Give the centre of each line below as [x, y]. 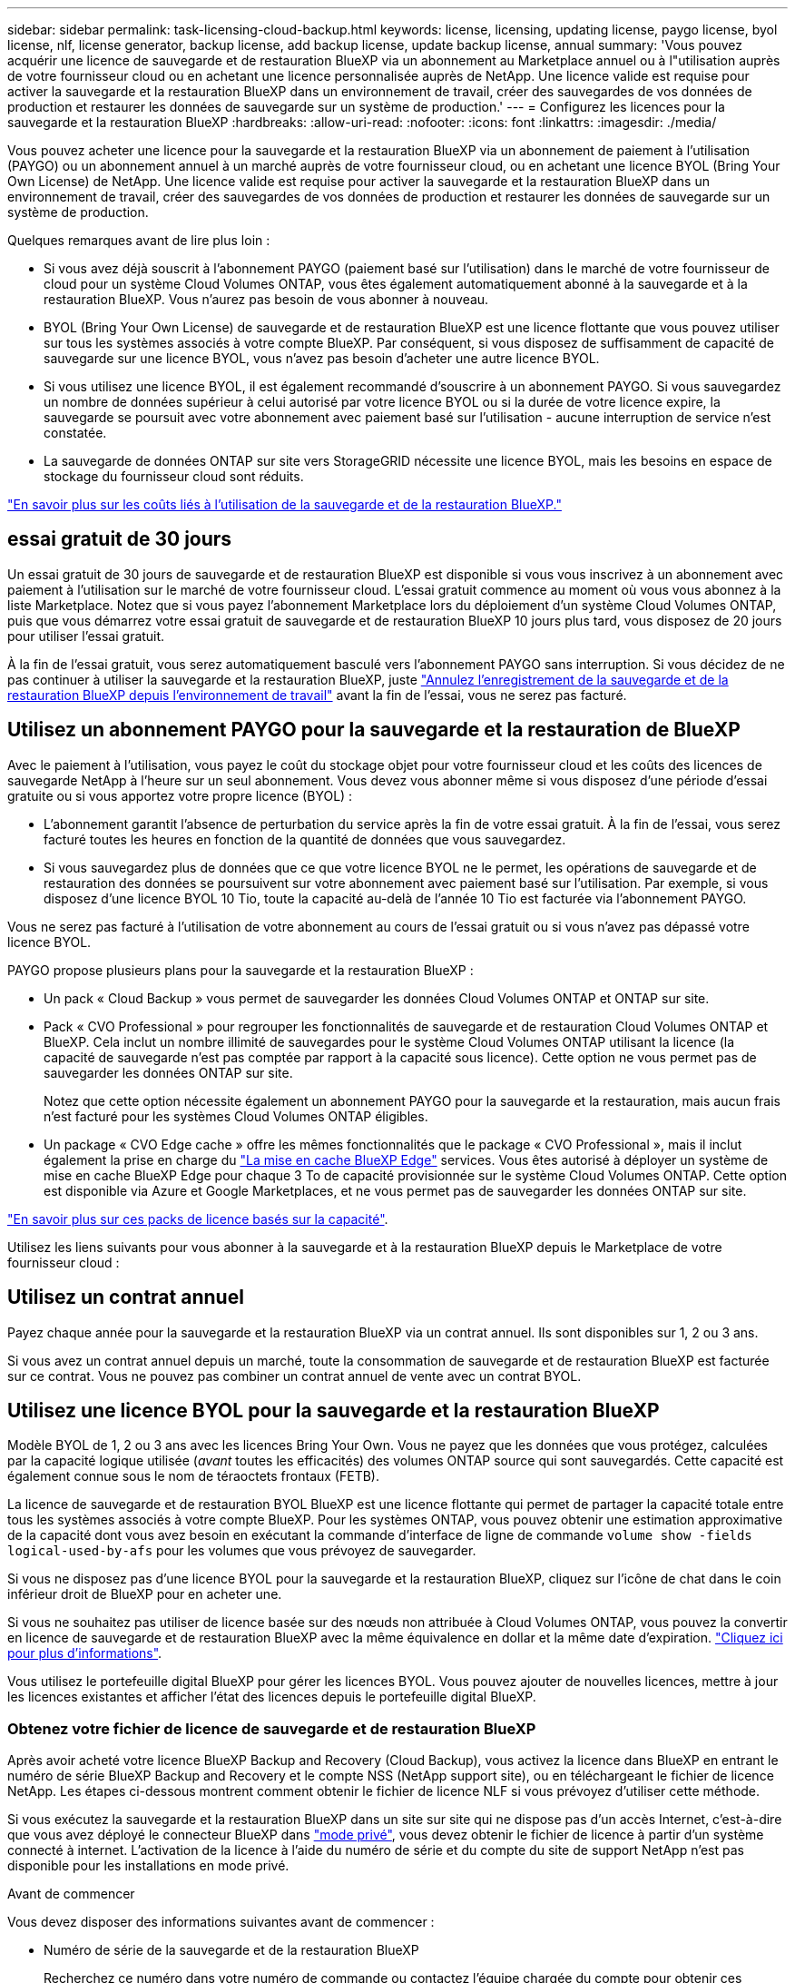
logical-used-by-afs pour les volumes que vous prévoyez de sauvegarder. [242, 1551]
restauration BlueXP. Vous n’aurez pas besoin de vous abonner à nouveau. [266, 299]
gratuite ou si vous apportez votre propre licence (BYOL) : [180, 795]
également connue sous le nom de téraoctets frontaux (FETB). [193, 1476]
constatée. [75, 433]
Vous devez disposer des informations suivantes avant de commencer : [221, 1922]
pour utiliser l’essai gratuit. [86, 636]
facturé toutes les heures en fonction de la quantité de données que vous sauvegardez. [305, 839]
